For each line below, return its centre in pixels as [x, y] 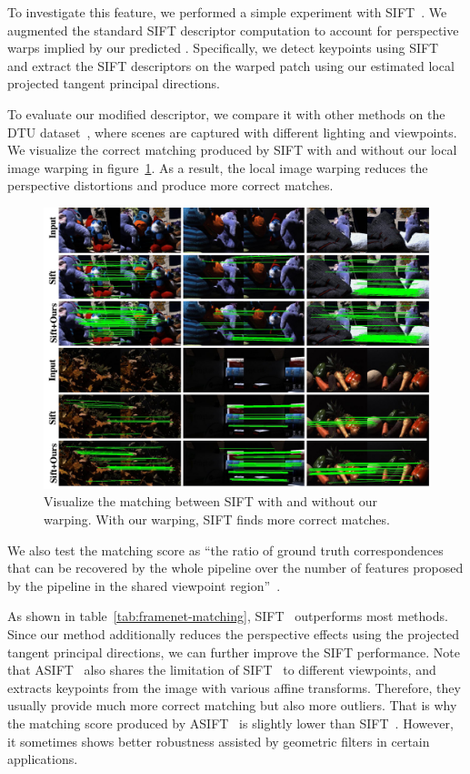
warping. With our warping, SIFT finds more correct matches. [217, 519]
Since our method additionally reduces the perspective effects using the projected [234, 633]
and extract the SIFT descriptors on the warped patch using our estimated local [231, 65]
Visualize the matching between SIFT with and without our [211, 501]
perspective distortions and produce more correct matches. [170, 185]
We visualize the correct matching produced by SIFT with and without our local [232, 150]
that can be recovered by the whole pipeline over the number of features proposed [235, 568]
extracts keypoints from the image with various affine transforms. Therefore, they [234, 687]
